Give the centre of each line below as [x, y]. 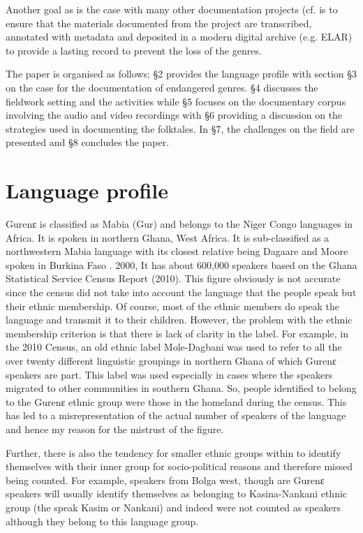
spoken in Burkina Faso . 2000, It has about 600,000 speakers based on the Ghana [181, 264]
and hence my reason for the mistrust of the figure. [115, 429]
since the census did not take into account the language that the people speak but [181, 292]
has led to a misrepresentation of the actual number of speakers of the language [176, 415]
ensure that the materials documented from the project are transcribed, [159, 23]
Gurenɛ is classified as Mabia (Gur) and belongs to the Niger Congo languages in [179, 224]
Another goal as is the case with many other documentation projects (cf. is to [172, 9]
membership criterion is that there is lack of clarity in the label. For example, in [177, 333]
